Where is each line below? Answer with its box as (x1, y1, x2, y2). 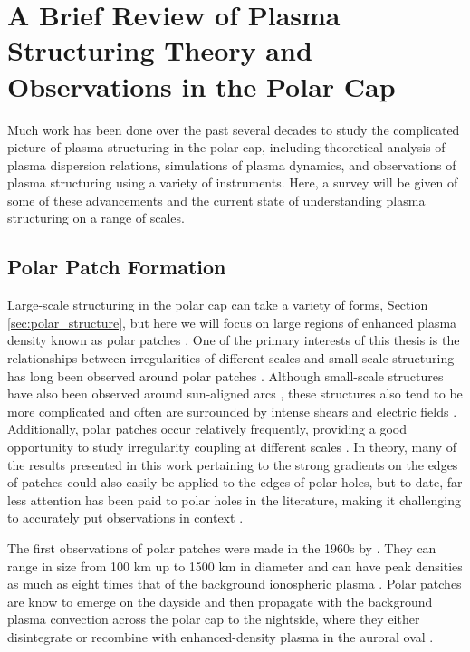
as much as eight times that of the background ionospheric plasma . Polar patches (7, 574, 462, 593)
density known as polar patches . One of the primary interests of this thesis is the (7, 331, 460, 350)
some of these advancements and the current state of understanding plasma (7, 190, 426, 209)
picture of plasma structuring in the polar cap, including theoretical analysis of (7, 138, 446, 157)
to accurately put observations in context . (7, 508, 244, 527)
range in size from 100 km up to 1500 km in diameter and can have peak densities (7, 556, 463, 575)
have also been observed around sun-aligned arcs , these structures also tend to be (7, 384, 463, 403)
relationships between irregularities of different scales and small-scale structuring (7, 349, 455, 368)
